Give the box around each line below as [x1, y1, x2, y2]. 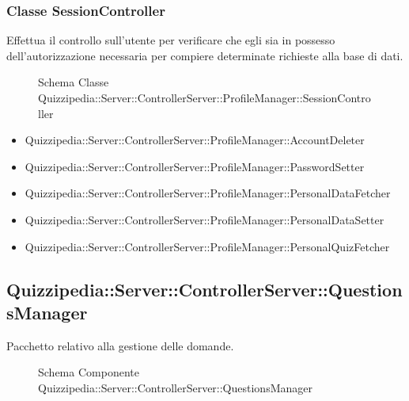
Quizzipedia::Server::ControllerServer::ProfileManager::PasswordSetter [25, 158, 365, 174]
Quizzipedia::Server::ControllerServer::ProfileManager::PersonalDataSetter [25, 211, 384, 227]
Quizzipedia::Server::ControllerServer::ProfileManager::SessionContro [38, 90, 371, 105]
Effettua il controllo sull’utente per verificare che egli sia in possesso [6, 32, 335, 48]
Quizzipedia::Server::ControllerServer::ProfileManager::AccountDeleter [25, 132, 365, 148]
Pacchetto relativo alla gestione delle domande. [6, 337, 234, 353]
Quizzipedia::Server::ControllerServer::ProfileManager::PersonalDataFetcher [25, 185, 391, 201]
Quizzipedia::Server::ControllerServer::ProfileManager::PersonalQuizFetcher [25, 238, 390, 254]
